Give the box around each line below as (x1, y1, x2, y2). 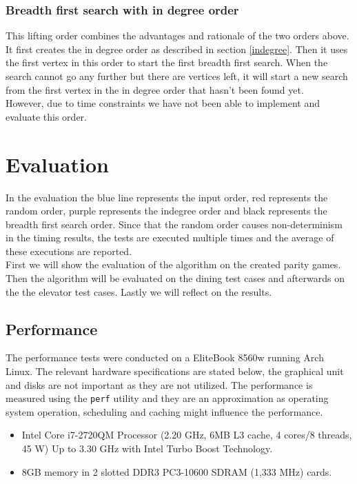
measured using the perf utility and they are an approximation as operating (6, 391, 329, 405)
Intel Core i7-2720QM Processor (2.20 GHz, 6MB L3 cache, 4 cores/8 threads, (21, 427, 352, 442)
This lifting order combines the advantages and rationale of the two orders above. (6, 28, 349, 43)
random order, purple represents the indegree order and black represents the (6, 203, 327, 218)
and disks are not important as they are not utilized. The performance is (6, 377, 313, 392)
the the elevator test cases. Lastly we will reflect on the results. (6, 284, 272, 299)
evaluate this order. (6, 109, 87, 123)
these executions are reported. (6, 243, 132, 258)
